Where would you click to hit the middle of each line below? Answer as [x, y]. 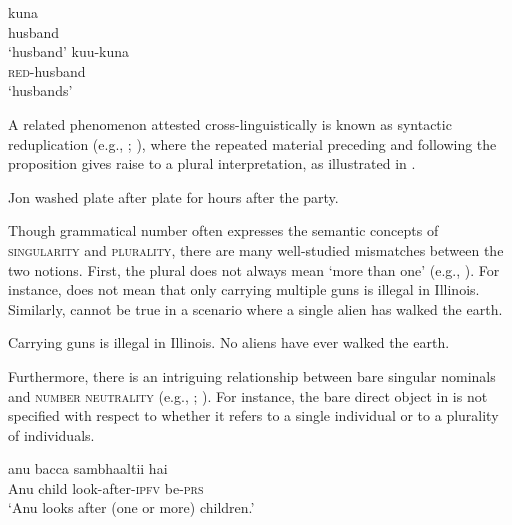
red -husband [47, 70]
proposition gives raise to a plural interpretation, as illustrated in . [212, 163]
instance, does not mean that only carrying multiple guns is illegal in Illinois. [244, 289]
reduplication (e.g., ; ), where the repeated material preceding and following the [252, 143]
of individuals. [51, 434]
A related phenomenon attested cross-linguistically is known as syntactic [230, 123]
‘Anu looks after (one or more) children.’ [131, 507]
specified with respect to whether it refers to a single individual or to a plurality [253, 415]
